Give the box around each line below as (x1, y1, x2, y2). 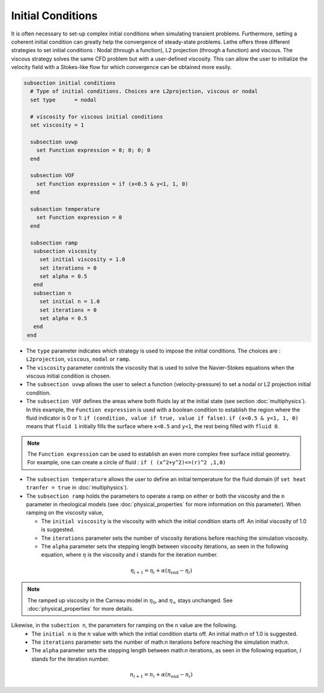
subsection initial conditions (23, 80, 116, 86)
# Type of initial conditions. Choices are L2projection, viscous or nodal (30, 88, 258, 95)
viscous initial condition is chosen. (26, 372, 111, 380)
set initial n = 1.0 (39, 298, 100, 305)
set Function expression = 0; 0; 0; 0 (36, 147, 151, 154)
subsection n (33, 289, 72, 297)
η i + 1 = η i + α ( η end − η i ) (130, 567, 193, 575)
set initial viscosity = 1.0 (39, 256, 125, 263)
